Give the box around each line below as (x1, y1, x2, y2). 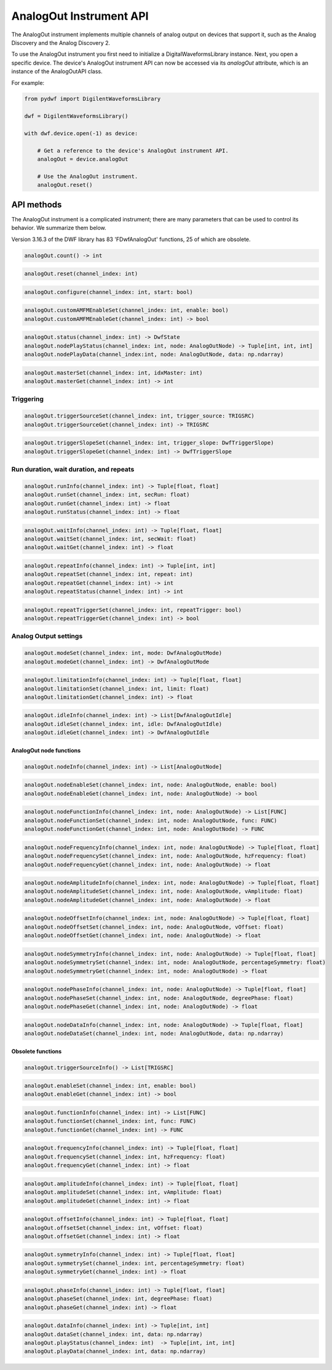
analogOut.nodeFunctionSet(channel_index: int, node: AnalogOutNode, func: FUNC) (24, 817, 278, 824)
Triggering (11, 395, 44, 403)
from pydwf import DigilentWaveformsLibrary (24, 95, 161, 103)
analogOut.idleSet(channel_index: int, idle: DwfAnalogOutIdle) (24, 720, 223, 727)
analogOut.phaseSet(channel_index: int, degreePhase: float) (24, 1295, 213, 1302)
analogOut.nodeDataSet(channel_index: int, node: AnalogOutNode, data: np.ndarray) (24, 1030, 284, 1037)
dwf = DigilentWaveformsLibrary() (24, 113, 128, 120)
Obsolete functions (11, 1047, 62, 1055)
